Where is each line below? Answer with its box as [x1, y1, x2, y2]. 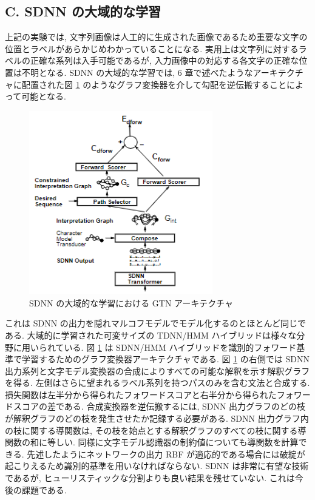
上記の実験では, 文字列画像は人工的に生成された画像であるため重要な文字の [5, 30, 308, 43]
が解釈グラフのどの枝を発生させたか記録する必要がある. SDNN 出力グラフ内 [5, 412, 309, 425]
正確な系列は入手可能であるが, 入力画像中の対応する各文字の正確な [30, 54, 299, 67]
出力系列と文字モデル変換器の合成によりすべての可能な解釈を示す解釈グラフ [5, 364, 310, 377]
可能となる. [21, 90, 66, 103]
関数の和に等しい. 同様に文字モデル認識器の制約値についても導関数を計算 [5, 436, 299, 448]
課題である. [21, 483, 67, 496]
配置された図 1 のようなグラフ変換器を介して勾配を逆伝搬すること [21, 78, 286, 90]
